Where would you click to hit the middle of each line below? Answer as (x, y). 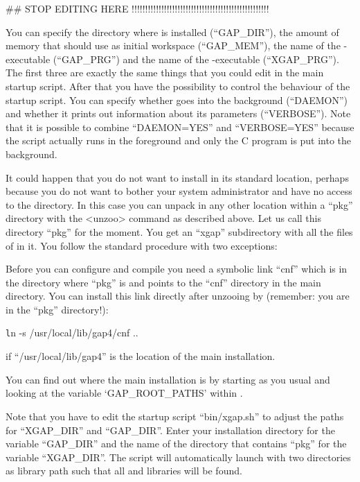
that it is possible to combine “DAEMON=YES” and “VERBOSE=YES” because (180, 127)
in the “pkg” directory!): (57, 309)
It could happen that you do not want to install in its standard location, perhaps (177, 177)
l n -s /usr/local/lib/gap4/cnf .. (72, 333)
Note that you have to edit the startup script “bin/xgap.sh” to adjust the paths (175, 416)
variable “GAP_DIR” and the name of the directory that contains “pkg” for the (176, 444)
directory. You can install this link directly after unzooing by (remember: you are (178, 296)
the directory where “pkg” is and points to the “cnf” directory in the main (163, 282)
